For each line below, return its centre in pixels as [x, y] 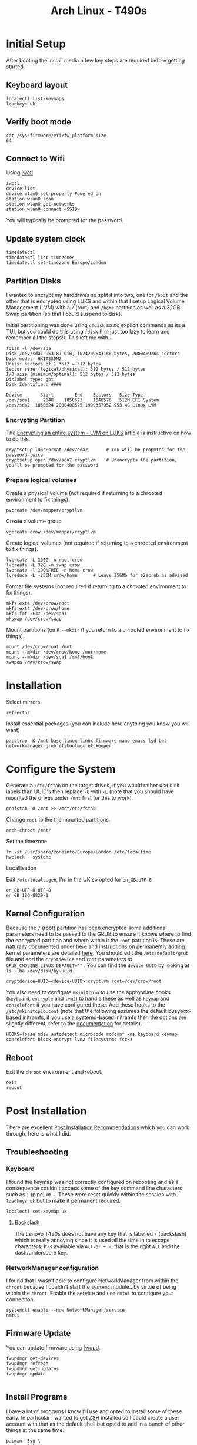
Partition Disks [34, 281]
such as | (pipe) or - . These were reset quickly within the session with [91, 1194]
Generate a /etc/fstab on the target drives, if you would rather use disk [93, 786]
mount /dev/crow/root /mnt [39, 646]
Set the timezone [27, 842]
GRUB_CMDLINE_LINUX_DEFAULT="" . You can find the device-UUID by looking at [98, 965]
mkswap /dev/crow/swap [34, 619]
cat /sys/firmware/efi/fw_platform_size [56, 136]
